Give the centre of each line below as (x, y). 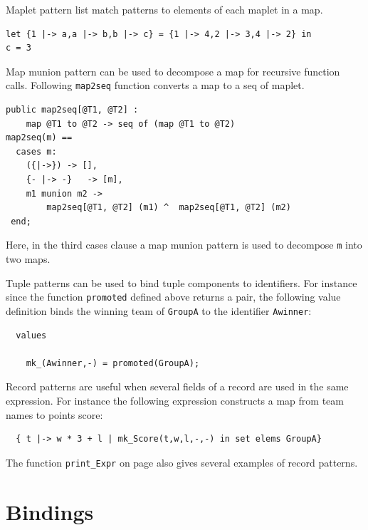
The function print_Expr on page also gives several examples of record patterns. (182, 462)
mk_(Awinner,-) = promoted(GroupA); (113, 363)
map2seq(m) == (39, 138)
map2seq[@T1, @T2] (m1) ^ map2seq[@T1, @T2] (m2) (169, 208)
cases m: (36, 151)
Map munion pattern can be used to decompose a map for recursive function (173, 71)
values (31, 335)
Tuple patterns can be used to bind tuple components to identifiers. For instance (182, 282)
